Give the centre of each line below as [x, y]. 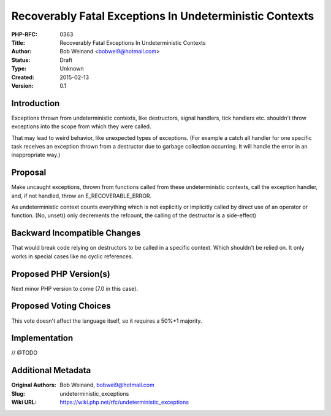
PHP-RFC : [25, 34]
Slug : [18, 393]
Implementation [42, 338]
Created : [23, 77]
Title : [18, 42]
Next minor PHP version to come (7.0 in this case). [74, 288]
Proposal [29, 173]
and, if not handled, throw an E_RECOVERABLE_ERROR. [82, 196]
